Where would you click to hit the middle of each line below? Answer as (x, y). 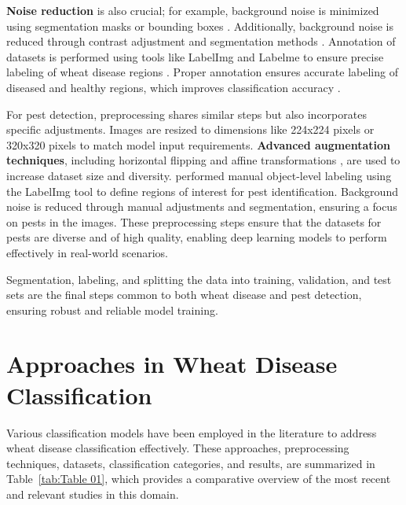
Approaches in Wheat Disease (172, 364)
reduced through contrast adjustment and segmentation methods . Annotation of (201, 41)
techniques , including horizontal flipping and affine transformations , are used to (203, 160)
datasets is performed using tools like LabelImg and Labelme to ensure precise (195, 56)
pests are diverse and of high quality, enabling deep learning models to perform (197, 237)
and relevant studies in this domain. (93, 494)
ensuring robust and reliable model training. (112, 310)
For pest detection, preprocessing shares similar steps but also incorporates (187, 114)
